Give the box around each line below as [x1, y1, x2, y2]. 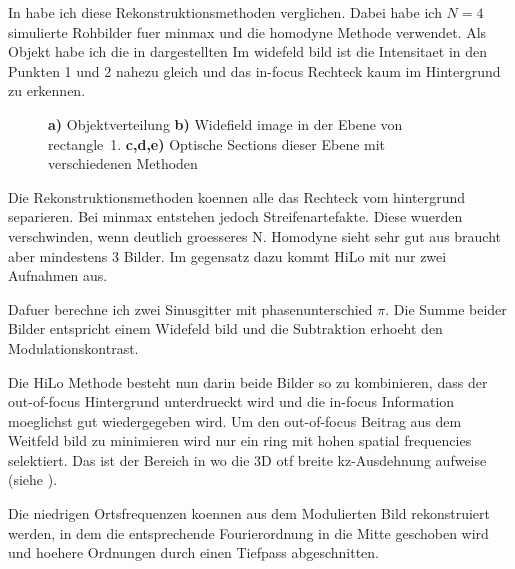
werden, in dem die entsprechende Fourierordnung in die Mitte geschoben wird [8, 522, 489, 543]
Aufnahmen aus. [8, 265, 108, 286]
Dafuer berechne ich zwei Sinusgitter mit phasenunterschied [8, 298, 373, 319]
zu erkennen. [8, 80, 86, 101]
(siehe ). [8, 469, 58, 490]
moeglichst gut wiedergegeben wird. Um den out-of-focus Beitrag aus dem [8, 410, 462, 431]
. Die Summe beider [385, 298, 507, 319]
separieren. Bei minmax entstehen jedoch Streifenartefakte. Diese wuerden [8, 206, 463, 227]
